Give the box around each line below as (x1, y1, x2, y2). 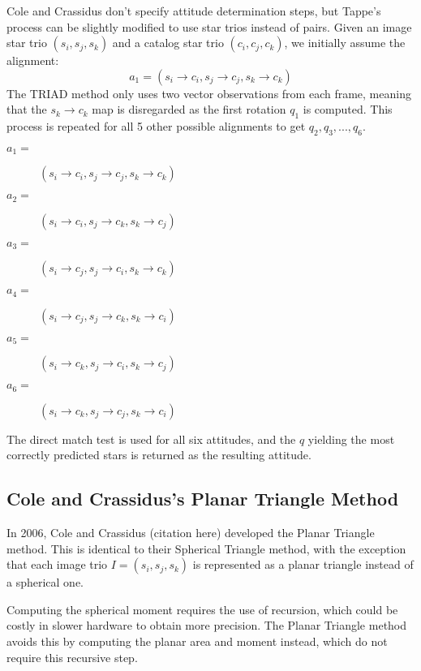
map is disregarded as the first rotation (92, 101, 286, 118)
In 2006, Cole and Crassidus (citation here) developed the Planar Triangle (6, 524, 375, 541)
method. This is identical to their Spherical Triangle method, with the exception (6, 540, 406, 557)
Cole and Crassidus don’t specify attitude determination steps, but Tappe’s (6, 2, 381, 19)
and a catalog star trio (112, 34, 224, 51)
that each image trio (6, 556, 108, 573)
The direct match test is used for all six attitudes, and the (6, 430, 296, 447)
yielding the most (307, 430, 395, 447)
